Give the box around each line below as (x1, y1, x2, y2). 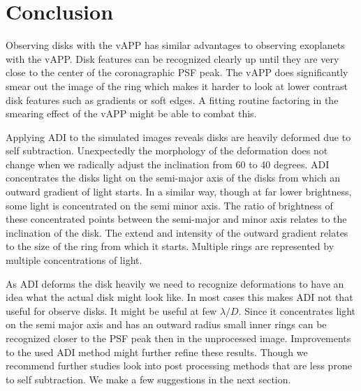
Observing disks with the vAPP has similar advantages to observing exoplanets (6, 38, 345, 52)
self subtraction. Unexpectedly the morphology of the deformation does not (6, 143, 328, 158)
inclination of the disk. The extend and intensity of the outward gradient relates (6, 225, 348, 239)
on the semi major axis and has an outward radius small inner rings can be (6, 317, 327, 332)
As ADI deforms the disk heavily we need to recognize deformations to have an (6, 276, 344, 290)
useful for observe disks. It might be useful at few (6, 303, 217, 318)
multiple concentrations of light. (6, 253, 142, 267)
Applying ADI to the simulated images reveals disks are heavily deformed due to (6, 129, 351, 144)
